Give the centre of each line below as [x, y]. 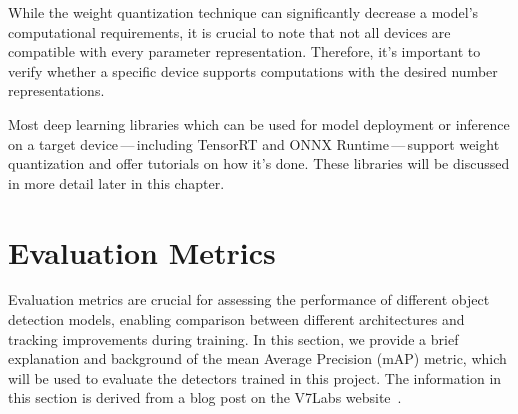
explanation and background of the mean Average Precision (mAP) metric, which [257, 358]
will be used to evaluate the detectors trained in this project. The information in [255, 377]
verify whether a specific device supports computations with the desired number [253, 70]
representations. [56, 90]
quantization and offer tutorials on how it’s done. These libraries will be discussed [259, 163]
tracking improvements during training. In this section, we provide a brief [233, 338]
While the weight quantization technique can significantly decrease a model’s [243, 12]
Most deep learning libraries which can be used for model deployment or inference [259, 123]
